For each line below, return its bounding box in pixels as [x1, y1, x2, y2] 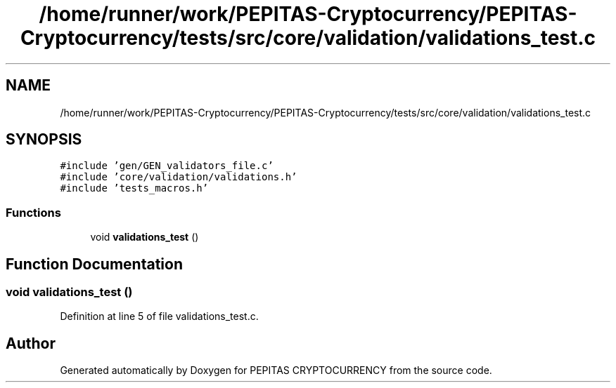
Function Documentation [6, 255, 183, 273]
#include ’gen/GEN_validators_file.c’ [60, 160, 274, 172]
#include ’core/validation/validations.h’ [60, 171, 297, 183]
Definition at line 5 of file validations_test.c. [60, 310, 259, 323]
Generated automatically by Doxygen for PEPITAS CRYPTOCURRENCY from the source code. [60, 364, 492, 377]
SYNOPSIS [6, 131, 82, 149]
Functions [6, 205, 61, 220]
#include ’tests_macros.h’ [60, 182, 209, 194]
